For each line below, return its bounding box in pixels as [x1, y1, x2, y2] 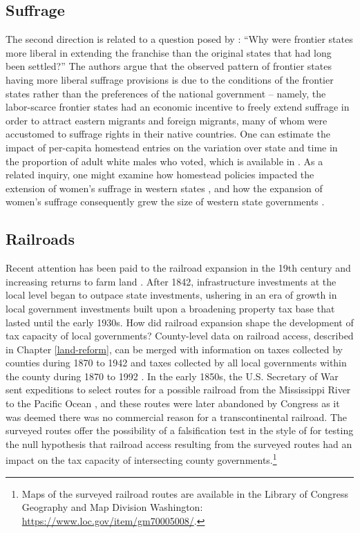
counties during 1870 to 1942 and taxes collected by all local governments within [6, 355, 347, 370]
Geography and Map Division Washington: [21, 500, 203, 514]
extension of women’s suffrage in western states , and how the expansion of [6, 180, 323, 195]
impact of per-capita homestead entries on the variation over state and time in [6, 140, 338, 154]
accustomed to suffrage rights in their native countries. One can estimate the [6, 127, 330, 141]
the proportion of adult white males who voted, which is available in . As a [6, 153, 323, 168]
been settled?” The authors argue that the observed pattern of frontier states [6, 59, 332, 73]
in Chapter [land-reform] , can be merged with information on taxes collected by [6, 342, 343, 356]
